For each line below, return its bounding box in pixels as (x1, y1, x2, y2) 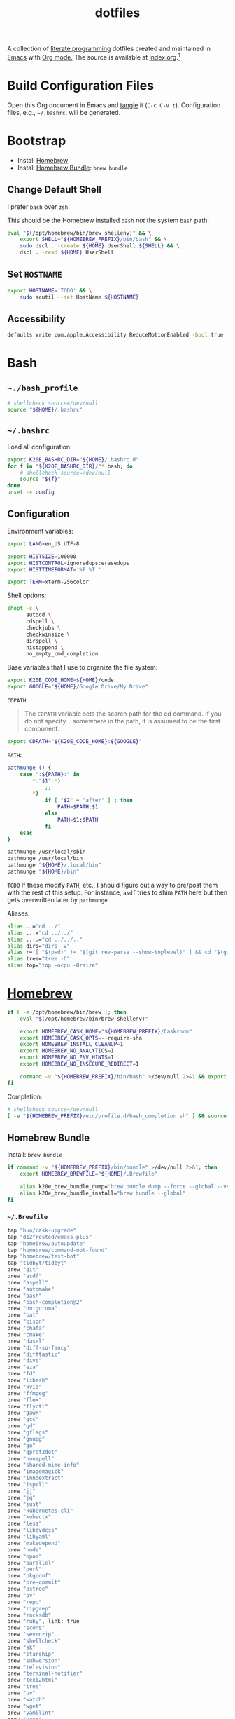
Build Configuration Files (7, 78, 155, 94)
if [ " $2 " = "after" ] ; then (44, 797, 133, 804)
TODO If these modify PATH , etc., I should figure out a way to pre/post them (7, 881, 218, 889)
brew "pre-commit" (7, 1579, 61, 1586)
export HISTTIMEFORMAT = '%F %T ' (7, 566, 101, 573)
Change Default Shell (7, 184, 101, 196)
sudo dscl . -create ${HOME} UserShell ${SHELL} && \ (20, 243, 180, 250)
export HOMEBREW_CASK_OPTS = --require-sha (20, 1034, 142, 1042)
